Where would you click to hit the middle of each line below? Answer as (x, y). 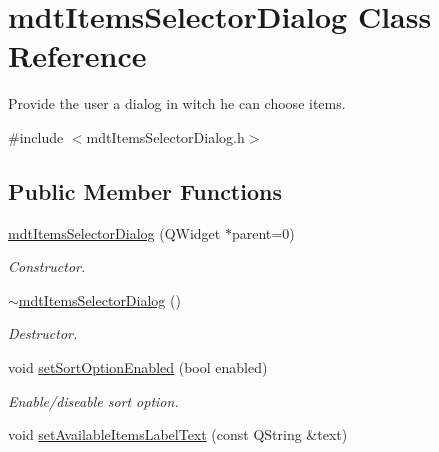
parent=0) (263, 232)
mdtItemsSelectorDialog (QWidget (114, 232)
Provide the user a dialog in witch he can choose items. (177, 103)
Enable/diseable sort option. (93, 400)
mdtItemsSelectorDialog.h (165, 136)
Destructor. (43, 333)
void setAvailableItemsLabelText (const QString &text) (178, 434)
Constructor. (47, 266)
